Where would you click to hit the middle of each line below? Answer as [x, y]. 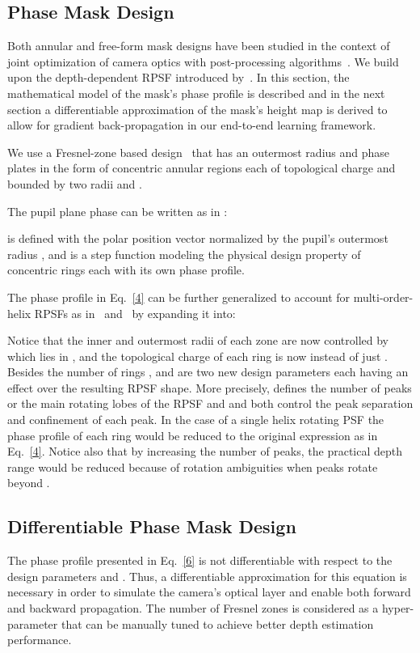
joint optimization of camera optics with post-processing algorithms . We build [203, 61]
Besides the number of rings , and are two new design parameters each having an [208, 372]
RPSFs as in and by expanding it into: [135, 313]
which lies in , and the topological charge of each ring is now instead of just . [197, 356]
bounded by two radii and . [75, 183]
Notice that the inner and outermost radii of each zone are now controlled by [198, 340]
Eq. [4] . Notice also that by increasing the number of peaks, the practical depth [205, 451]
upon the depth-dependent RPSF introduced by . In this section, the [178, 77]
